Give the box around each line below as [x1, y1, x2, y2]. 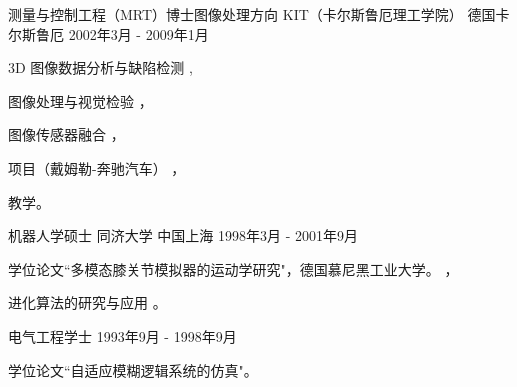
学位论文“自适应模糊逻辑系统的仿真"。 [8, 359, 258, 380]
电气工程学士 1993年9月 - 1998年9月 [8, 325, 237, 346]
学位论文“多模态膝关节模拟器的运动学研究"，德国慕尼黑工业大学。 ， [8, 258, 459, 279]
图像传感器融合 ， [8, 124, 125, 145]
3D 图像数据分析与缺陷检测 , [8, 57, 193, 78]
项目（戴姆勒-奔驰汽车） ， [8, 157, 186, 178]
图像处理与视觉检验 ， [8, 90, 153, 111]
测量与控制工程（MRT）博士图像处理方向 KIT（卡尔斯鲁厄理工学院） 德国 [8, 4, 496, 24]
